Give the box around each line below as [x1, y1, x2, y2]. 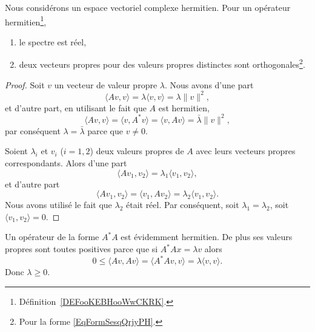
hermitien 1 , [5, 13, 47, 28]
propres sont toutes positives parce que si [5, 242, 158, 255]
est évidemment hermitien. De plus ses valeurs [121, 230, 293, 243]
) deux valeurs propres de [90, 145, 184, 157]
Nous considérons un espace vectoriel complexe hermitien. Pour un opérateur [5, 1, 291, 13]
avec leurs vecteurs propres [196, 145, 296, 157]
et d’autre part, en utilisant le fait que [5, 101, 147, 114]
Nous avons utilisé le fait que [5, 198, 112, 211]
